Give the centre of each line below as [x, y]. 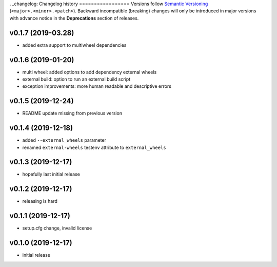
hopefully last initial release [51, 174]
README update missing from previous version [72, 113]
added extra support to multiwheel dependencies [74, 45]
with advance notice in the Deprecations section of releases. [74, 18]
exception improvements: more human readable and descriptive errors [97, 86]
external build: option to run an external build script [76, 79]
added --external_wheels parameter [64, 140]
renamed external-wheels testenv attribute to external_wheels [94, 147]
